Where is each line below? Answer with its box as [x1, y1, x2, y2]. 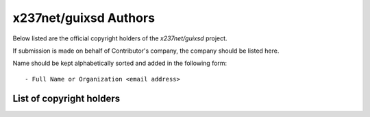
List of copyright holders [12, 92, 120, 104]
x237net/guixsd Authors [12, 10, 156, 25]
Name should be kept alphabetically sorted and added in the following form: [12, 59, 227, 68]
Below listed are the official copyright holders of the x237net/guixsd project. [12, 34, 227, 42]
